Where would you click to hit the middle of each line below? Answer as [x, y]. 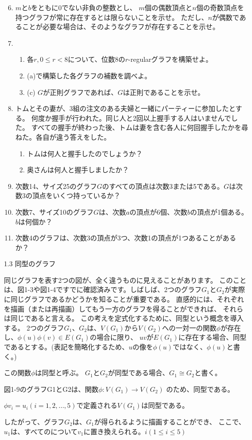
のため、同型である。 [200, 389]
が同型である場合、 [139, 373]
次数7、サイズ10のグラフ [54, 211]
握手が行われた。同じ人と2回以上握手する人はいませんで [141, 118]
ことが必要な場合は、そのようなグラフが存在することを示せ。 [121, 27]
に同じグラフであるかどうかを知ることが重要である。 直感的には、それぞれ [124, 299]
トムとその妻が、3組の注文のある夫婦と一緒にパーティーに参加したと [125, 108]
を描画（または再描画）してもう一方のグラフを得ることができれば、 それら [124, 308]
